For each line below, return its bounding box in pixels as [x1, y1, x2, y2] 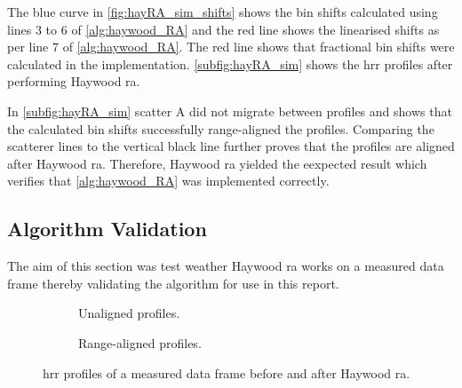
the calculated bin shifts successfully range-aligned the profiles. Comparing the [7, 119, 434, 138]
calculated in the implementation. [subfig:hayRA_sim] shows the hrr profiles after [7, 54, 453, 73]
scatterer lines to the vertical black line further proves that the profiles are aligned [7, 137, 455, 155]
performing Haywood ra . [7, 72, 140, 91]
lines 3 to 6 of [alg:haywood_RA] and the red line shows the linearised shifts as [7, 20, 440, 38]
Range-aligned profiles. [78, 333, 202, 352]
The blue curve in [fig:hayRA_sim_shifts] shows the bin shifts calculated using [7, 3, 438, 20]
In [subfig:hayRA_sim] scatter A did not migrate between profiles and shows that [7, 101, 452, 120]
